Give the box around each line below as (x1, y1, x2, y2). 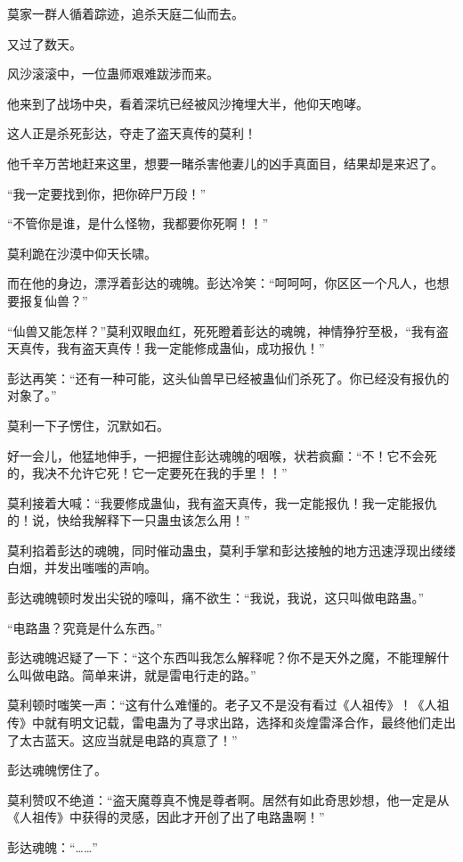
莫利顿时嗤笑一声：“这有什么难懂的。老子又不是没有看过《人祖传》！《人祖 (7, 695, 450, 714)
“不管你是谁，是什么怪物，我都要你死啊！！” (7, 214, 269, 233)
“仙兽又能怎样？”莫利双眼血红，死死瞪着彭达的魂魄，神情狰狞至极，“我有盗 (7, 321, 449, 340)
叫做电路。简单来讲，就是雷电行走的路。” (19, 665, 256, 684)
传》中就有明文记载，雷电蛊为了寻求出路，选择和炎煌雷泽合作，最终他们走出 (7, 713, 456, 732)
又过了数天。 (7, 34, 82, 53)
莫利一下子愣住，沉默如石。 (7, 415, 169, 434)
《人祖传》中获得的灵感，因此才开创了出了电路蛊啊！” (7, 808, 325, 826)
